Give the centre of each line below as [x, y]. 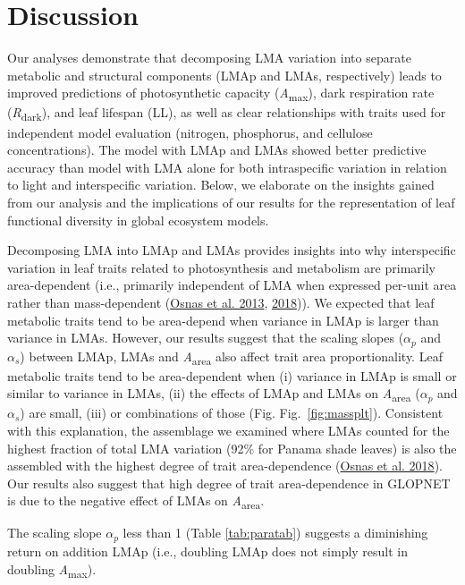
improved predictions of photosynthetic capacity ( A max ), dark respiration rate [221, 94]
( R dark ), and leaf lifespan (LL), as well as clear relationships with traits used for [227, 114]
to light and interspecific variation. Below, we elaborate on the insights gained [221, 185]
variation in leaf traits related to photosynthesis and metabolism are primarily [221, 267]
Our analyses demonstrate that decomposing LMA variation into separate [209, 58]
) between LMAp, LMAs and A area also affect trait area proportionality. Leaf [231, 357]
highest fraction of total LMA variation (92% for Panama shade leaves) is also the [232, 448]
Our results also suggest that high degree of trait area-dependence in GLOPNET [229, 483]
